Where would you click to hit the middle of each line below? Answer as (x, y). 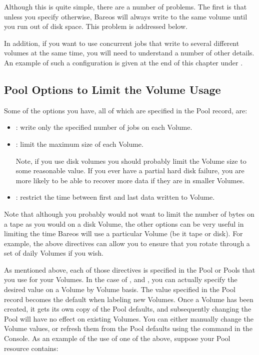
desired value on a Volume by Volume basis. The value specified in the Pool (120, 289)
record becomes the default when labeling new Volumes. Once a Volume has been (129, 299)
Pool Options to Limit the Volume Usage (112, 89)
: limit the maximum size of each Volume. (79, 144)
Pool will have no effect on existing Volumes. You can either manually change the (129, 318)
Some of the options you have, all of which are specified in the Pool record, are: (126, 110)
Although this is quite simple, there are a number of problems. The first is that (125, 6)
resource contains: (31, 348)
